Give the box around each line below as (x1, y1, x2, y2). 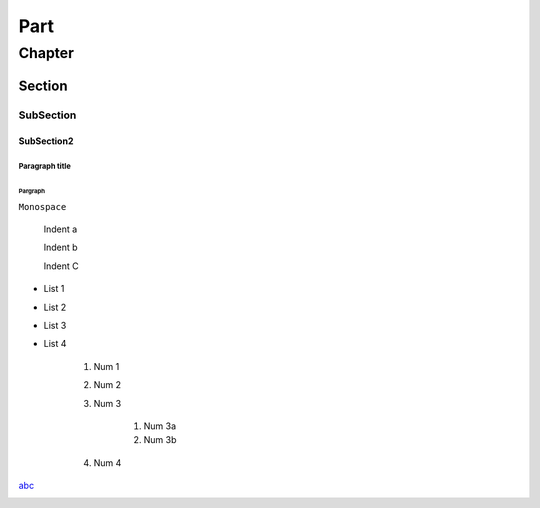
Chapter (18, 44, 75, 62)
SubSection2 (18, 135, 74, 147)
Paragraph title (18, 161, 72, 172)
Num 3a (143, 420, 177, 432)
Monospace (18, 201, 67, 212)
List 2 (43, 301, 67, 313)
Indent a (43, 223, 78, 235)
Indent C (43, 260, 79, 272)
